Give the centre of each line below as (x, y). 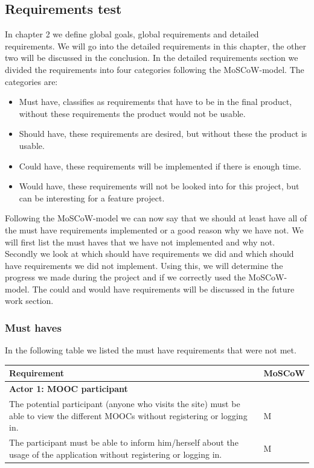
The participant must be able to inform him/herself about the (124, 442)
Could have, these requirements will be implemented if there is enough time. (160, 166)
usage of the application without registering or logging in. (116, 454)
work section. (29, 301)
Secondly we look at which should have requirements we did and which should (149, 254)
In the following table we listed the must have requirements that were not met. (151, 350)
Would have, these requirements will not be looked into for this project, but (159, 186)
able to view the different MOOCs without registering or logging (128, 415)
